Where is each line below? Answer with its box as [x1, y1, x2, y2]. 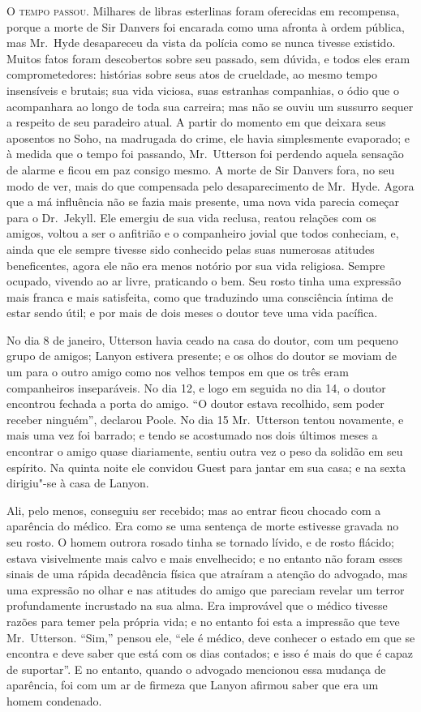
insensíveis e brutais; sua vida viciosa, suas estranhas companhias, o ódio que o [6, 81, 399, 98]
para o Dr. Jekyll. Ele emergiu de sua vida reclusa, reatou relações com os [6, 208, 376, 225]
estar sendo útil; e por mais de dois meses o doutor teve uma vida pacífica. [6, 304, 378, 321]
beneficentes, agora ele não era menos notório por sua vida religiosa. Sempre [6, 256, 385, 273]
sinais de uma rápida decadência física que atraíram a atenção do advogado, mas [6, 565, 408, 582]
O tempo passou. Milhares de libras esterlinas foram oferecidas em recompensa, [6, 2, 400, 19]
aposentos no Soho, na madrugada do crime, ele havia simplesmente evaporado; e [6, 129, 410, 146]
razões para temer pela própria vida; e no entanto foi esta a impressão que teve [6, 612, 400, 629]
